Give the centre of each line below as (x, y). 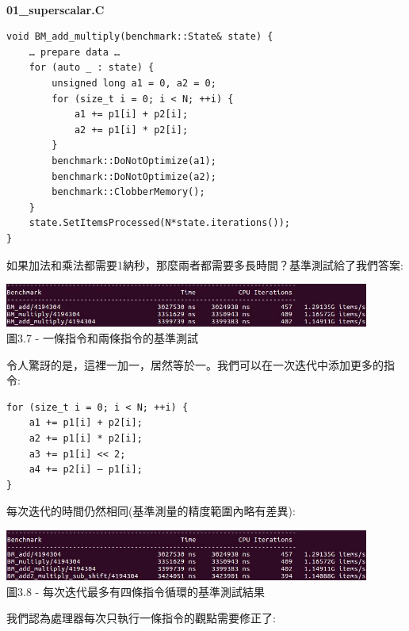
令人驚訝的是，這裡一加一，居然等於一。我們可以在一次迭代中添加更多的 (195, 364)
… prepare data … (75, 52)
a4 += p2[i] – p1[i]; (86, 470)
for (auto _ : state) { (92, 68)
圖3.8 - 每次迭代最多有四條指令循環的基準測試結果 (136, 591)
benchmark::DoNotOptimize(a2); (134, 176)
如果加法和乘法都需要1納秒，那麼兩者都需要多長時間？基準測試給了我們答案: (205, 264)
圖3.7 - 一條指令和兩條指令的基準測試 (102, 338)
